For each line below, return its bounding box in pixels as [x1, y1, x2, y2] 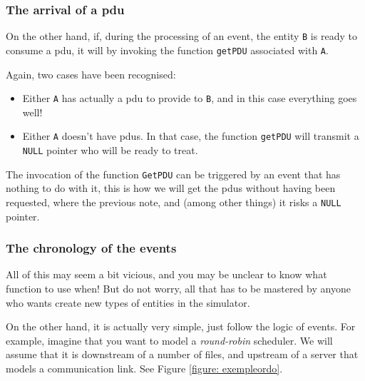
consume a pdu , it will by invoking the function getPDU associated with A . [6, 42, 329, 57]
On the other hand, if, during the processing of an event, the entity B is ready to [6, 29, 357, 44]
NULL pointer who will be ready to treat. [22, 143, 198, 158]
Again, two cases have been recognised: [6, 66, 176, 81]
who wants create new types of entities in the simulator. [6, 295, 250, 310]
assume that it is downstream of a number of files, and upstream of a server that [6, 347, 359, 362]
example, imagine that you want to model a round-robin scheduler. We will [6, 332, 333, 347]
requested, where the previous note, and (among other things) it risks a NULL [6, 194, 341, 209]
